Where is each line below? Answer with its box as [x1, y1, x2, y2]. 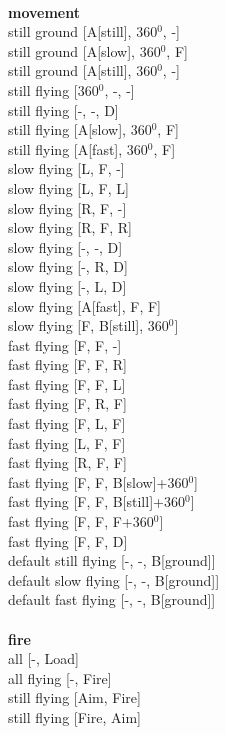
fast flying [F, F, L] [8, 373, 126, 394]
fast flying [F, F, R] [8, 354, 127, 375]
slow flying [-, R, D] [8, 256, 128, 277]
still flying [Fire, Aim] [8, 706, 141, 727]
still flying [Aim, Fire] [8, 687, 141, 708]
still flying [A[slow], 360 [8, 119, 152, 140]
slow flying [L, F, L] [8, 177, 129, 198]
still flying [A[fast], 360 [8, 138, 148, 159]
